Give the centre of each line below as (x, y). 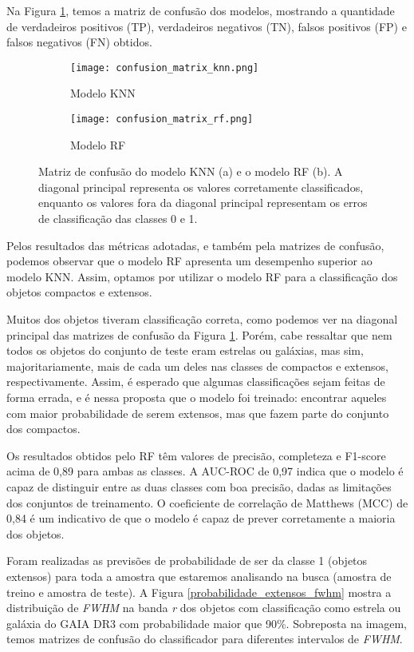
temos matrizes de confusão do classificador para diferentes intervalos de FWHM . (205, 639)
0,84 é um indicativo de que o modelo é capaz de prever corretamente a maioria (201, 518)
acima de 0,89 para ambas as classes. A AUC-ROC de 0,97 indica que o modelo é (205, 471)
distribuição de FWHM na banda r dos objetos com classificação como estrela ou (204, 608)
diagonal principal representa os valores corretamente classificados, (201, 187)
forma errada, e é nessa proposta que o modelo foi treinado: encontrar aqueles (197, 397)
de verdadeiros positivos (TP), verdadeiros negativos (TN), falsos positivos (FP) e (207, 26)
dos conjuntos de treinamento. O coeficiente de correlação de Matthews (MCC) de (207, 502)
